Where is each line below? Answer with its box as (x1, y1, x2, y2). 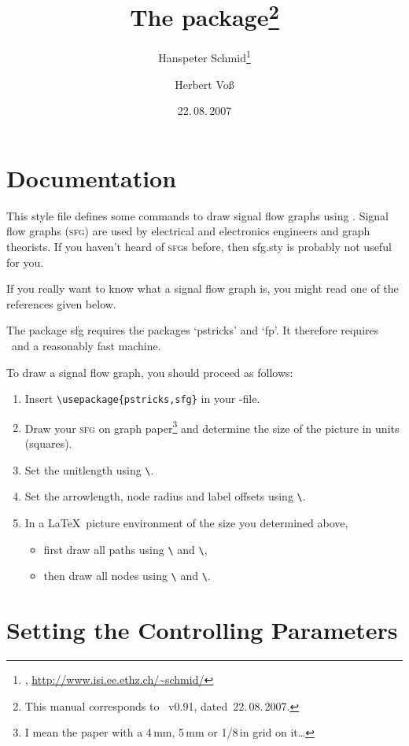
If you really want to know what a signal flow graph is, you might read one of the (6, 280, 399, 297)
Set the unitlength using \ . (24, 461, 154, 478)
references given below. (6, 295, 116, 312)
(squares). (24, 435, 72, 452)
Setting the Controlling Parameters (6, 614, 398, 646)
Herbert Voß (175, 76, 234, 92)
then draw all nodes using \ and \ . (43, 567, 211, 584)
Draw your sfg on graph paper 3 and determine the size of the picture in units (24, 417, 400, 436)
